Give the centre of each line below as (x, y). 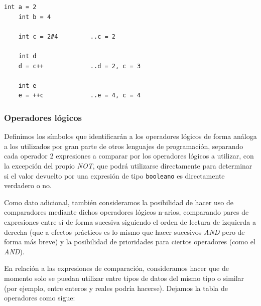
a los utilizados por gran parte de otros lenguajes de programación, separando (124, 146)
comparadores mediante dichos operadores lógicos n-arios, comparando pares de (126, 212)
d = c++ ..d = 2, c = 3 (80, 66)
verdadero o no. (28, 185)
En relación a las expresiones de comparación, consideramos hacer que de (116, 268)
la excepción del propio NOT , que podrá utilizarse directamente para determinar (128, 165)
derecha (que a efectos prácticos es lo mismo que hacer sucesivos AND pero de (124, 232)
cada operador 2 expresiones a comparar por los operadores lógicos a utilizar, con (129, 156)
